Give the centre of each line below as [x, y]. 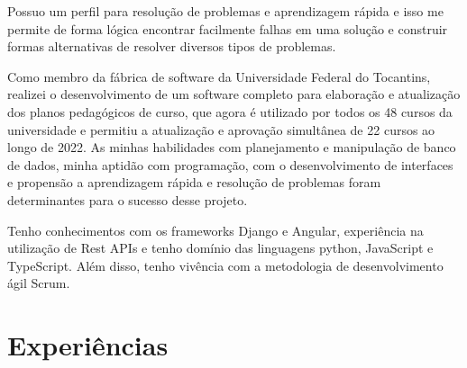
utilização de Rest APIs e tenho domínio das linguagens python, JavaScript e [220, 248]
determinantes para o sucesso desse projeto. [128, 199]
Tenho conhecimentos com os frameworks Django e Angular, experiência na [215, 230]
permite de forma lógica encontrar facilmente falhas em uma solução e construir [228, 28]
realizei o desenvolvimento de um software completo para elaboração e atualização [234, 94]
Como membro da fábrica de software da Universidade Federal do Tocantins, [219, 76]
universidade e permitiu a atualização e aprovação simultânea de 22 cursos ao [221, 129]
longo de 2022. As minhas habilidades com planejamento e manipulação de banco [232, 147]
